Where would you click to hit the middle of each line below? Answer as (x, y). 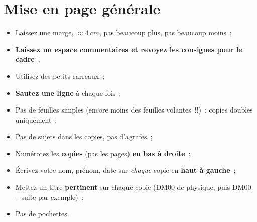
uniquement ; (36, 119)
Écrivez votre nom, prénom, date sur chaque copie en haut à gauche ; (125, 170)
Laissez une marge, (44, 32)
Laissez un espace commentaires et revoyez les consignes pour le (129, 49)
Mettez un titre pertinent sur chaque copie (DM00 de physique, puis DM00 (133, 187)
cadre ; (28, 59)
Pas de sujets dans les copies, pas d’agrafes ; (84, 136)
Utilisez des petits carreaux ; (60, 76)
